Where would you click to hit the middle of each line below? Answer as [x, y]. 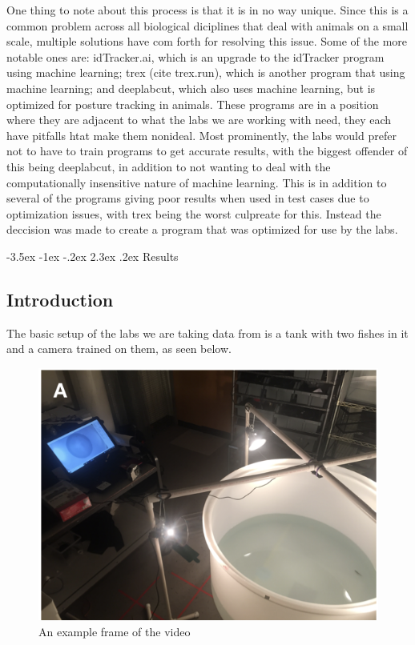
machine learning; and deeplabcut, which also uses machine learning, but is [191, 88]
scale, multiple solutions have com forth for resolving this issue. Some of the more [207, 41]
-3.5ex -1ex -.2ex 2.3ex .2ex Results [93, 256]
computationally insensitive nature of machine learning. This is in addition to [197, 182]
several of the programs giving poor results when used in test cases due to [188, 198]
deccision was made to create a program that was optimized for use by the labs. [202, 229]
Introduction [60, 299]
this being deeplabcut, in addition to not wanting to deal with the [169, 166]
